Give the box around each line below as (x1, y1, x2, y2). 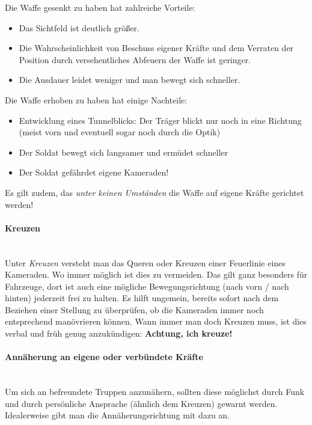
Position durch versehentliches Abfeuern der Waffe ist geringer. (19, 53, 251, 66)
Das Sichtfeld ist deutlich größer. (19, 21, 139, 34)
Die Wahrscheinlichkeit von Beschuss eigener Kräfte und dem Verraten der (19, 41, 294, 54)
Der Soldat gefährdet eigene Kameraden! (19, 166, 169, 179)
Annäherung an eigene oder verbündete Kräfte (5, 350, 203, 363)
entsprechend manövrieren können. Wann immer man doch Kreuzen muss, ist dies (5, 315, 307, 328)
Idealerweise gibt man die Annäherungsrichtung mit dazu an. (5, 409, 230, 421)
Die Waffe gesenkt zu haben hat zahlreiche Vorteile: (5, 1, 195, 13)
